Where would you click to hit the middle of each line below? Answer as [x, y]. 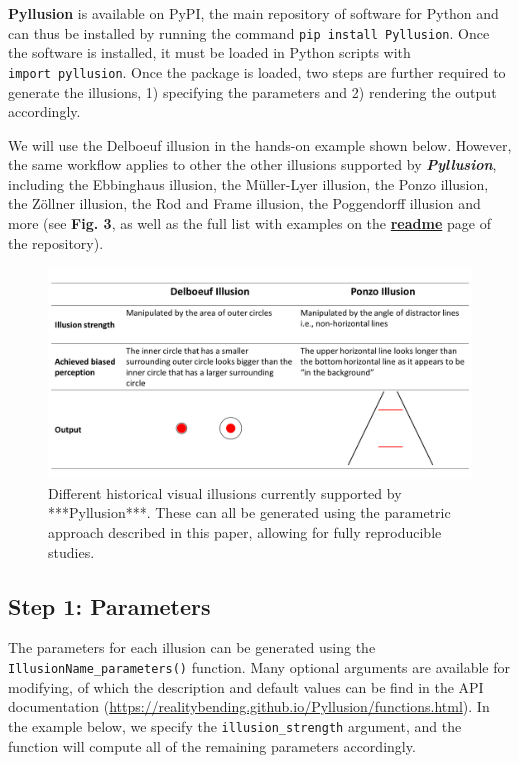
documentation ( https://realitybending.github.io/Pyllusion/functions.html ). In [249, 706]
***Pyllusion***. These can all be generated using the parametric [249, 512]
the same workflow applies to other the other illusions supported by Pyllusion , [252, 164]
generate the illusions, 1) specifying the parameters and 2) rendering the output [252, 91]
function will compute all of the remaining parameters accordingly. [212, 745]
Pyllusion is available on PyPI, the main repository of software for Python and [253, 13]
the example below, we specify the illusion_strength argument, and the [235, 725]
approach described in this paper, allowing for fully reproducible [245, 532]
